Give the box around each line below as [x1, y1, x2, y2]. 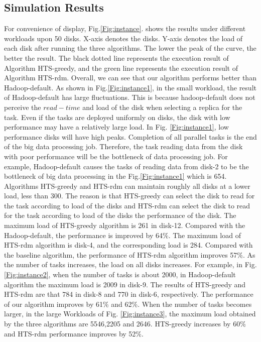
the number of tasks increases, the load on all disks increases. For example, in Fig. [4, 259, 257, 270]
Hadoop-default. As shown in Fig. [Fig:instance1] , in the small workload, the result [4, 82, 256, 92]
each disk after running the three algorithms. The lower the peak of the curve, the [4, 43, 256, 53]
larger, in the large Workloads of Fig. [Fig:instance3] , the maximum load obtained [4, 308, 256, 319]
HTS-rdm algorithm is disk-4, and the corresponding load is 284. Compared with [4, 240, 253, 250]
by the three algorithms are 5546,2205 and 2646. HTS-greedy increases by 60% [4, 318, 246, 329]
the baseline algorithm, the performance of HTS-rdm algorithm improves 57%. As [4, 249, 255, 260]
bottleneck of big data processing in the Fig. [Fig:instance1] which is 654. [4, 171, 227, 181]
